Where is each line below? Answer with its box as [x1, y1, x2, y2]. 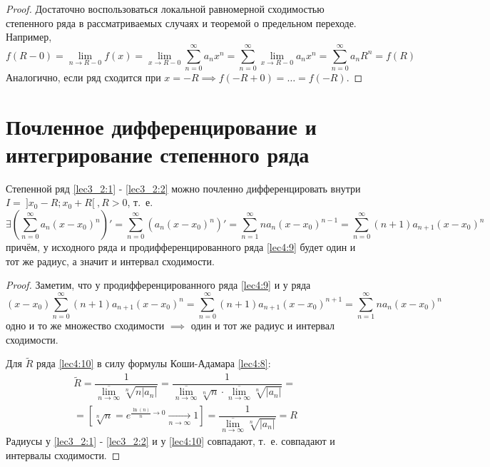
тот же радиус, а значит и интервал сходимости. [6, 253, 215, 268]
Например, [6, 29, 52, 44]
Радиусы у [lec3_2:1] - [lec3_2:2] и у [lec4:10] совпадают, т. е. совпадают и [6, 433, 335, 448]
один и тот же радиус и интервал [190, 317, 335, 332]
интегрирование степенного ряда [6, 139, 310, 168]
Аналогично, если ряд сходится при [6, 69, 161, 84]
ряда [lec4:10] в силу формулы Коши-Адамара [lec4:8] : [36, 356, 271, 371]
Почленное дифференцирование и [6, 111, 317, 140]
